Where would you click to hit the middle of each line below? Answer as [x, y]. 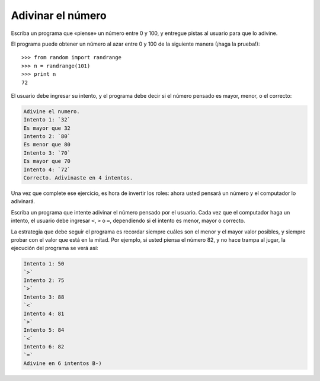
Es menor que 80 [47, 145]
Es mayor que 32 [47, 128]
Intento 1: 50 [44, 264]
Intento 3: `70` [47, 153]
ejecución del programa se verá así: [55, 248]
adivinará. [23, 201]
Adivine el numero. [52, 111]
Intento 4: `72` [47, 169]
